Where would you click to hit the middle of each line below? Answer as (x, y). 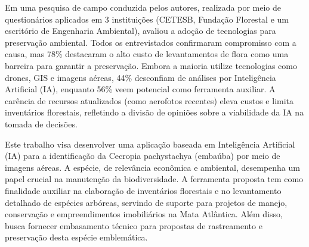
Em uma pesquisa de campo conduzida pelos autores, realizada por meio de (143, 7)
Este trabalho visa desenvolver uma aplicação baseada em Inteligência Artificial (150, 144)
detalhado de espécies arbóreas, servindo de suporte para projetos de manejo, (146, 202)
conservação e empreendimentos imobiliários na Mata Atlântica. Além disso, (144, 214)
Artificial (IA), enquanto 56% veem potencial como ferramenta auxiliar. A (140, 89)
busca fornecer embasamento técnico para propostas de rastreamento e (134, 225)
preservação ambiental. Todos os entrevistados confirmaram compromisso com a (151, 42)
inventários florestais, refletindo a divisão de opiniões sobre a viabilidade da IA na (154, 112)
